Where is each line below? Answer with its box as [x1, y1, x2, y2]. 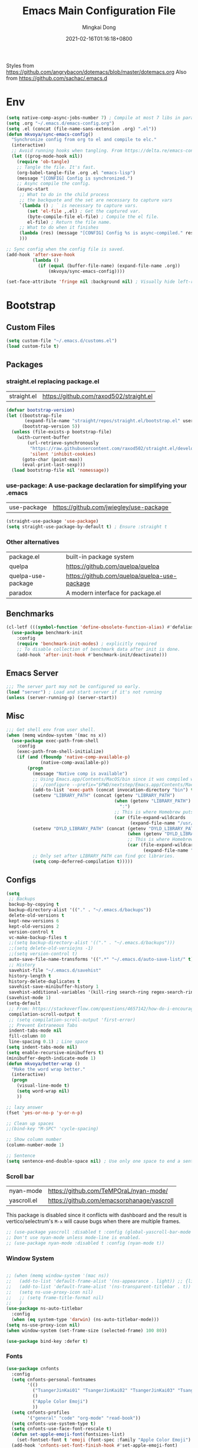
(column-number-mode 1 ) [6, 1142, 65, 1148]
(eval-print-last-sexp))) [21, 462, 85, 468]
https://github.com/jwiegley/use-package [52, 503, 169, 511]
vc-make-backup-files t [8, 934, 67, 940]
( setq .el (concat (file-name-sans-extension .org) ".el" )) [6, 126, 157, 132]
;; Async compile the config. [16, 181, 91, 187]
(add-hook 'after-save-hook [6, 252, 75, 257]
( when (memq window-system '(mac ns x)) [6, 732, 107, 738]
